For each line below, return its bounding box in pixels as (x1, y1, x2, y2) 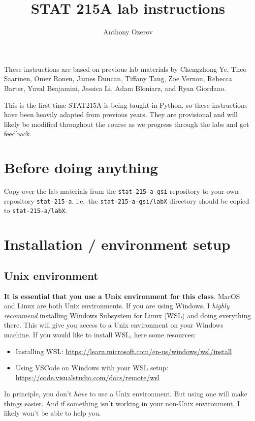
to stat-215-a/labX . (4, 205, 67, 215)
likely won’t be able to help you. (4, 408, 101, 418)
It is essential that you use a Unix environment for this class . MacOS (4, 291, 240, 301)
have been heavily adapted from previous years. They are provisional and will (4, 109, 238, 120)
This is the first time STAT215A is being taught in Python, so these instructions (4, 99, 248, 110)
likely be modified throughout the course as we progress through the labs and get (4, 119, 249, 129)
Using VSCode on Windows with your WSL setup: (15, 362, 168, 373)
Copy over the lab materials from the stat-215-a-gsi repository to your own (4, 186, 239, 196)
